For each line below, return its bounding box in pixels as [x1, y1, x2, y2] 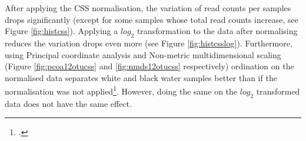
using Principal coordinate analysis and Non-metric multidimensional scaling [5, 48, 281, 61]
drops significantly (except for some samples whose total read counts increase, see [5, 13, 298, 25]
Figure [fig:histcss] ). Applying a [5, 25, 118, 37]
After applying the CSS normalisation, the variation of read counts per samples [5, 2, 291, 14]
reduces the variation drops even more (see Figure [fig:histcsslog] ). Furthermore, [5, 36, 292, 49]
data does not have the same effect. [5, 97, 132, 109]
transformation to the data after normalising [137, 25, 298, 37]
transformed [256, 85, 300, 98]
